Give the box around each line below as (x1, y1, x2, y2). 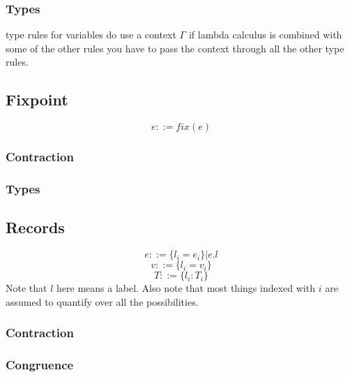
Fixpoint (6, 89, 68, 110)
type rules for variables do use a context (6, 27, 176, 42)
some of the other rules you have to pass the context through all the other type (6, 40, 344, 55)
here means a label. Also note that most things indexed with (56, 281, 315, 295)
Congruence (6, 356, 74, 374)
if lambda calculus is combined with (188, 27, 342, 42)
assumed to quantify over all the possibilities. (6, 294, 199, 309)
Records (6, 216, 65, 238)
